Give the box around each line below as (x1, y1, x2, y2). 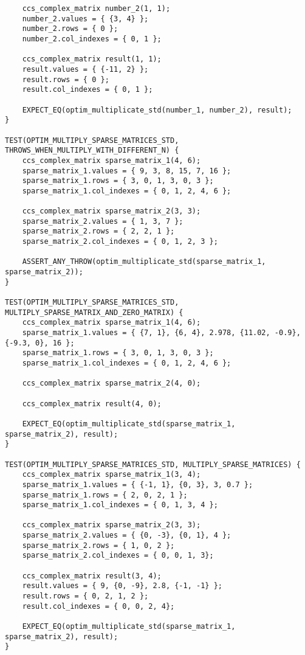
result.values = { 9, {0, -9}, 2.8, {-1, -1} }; (22, 581, 222, 591)
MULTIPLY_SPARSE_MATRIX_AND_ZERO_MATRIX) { (5, 308, 183, 317)
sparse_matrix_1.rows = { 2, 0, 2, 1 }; (22, 490, 188, 499)
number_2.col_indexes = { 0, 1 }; (22, 34, 162, 43)
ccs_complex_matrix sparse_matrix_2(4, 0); (22, 379, 201, 388)
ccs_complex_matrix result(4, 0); (22, 399, 162, 408)
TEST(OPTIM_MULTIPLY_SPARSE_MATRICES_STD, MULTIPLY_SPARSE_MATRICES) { (5, 460, 301, 469)
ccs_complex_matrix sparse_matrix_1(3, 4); (22, 470, 201, 479)
